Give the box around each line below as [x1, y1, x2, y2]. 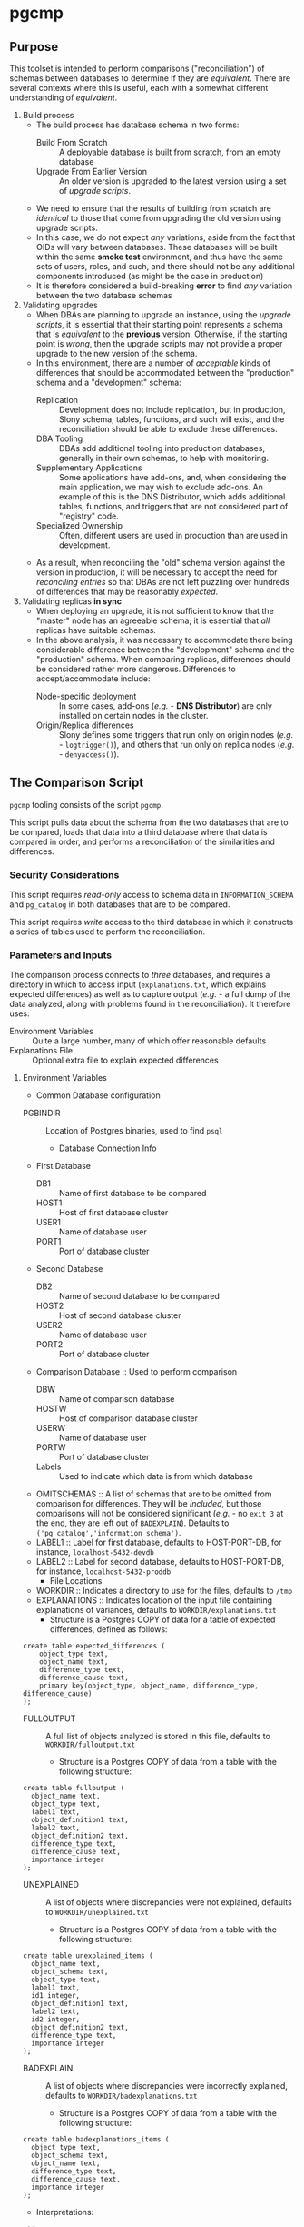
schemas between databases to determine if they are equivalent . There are [9, 73, 291, 84]
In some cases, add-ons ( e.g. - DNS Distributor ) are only [58, 700, 272, 711]
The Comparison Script [9, 775, 144, 791]
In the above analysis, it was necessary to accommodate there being [35, 635, 293, 645]
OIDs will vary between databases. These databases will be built [35, 242, 278, 252]
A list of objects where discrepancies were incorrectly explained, [44, 2081, 289, 2091]
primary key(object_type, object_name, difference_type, [39, 1681, 260, 1690]
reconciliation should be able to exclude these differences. [58, 424, 279, 434]
